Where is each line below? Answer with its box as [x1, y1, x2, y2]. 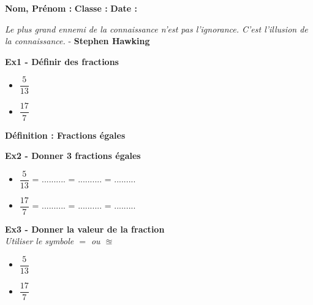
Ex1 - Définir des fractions [5, 55, 119, 68]
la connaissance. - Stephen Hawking [5, 34, 150, 47]
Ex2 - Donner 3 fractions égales [5, 149, 141, 162]
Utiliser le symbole [5, 234, 74, 247]
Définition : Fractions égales [5, 128, 126, 141]
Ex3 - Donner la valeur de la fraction [5, 222, 165, 235]
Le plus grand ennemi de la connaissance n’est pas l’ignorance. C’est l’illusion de [5, 22, 308, 35]
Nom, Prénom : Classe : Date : [5, 2, 137, 14]
